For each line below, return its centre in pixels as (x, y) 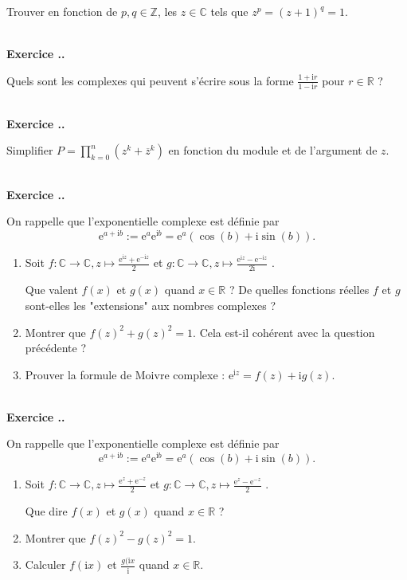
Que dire (46, 510)
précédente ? (56, 348)
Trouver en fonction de (62, 11)
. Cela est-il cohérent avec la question (284, 332)
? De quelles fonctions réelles (299, 290)
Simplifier (30, 150)
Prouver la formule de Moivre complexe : (125, 374)
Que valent (51, 290)
